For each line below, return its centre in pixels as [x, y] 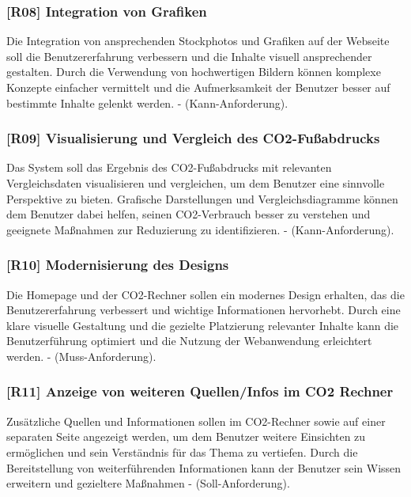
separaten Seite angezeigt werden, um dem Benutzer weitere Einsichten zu [186, 436]
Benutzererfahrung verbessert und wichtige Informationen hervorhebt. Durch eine [204, 310]
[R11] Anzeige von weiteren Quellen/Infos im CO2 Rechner [200, 391]
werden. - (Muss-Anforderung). [81, 356]
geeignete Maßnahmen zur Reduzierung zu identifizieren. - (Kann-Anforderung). [200, 229]
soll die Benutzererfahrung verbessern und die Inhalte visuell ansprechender [189, 56]
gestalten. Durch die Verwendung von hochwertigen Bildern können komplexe [194, 72]
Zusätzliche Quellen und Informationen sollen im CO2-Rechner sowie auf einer [196, 421]
